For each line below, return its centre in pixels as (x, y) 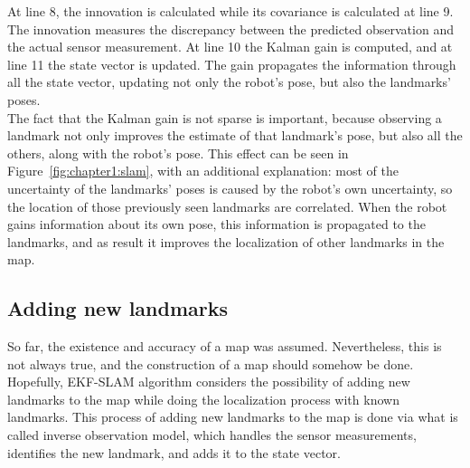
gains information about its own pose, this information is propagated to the (216, 224)
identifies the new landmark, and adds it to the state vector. (174, 452)
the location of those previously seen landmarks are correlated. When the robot (227, 206)
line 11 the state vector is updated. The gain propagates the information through (232, 64)
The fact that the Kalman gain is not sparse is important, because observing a (225, 117)
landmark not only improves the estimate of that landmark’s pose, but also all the (235, 135)
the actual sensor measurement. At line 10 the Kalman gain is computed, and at (230, 47)
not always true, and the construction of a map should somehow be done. (211, 363)
